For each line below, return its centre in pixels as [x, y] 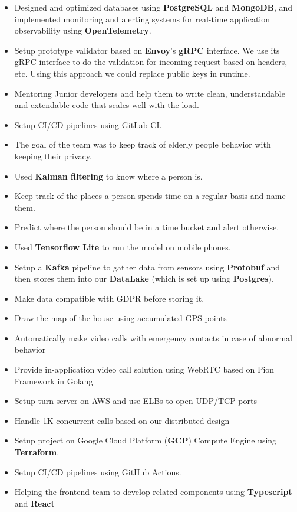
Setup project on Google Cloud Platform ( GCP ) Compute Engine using [146, 440]
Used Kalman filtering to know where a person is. [108, 176]
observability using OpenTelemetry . [83, 30]
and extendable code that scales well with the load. [107, 105]
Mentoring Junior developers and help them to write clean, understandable [150, 93]
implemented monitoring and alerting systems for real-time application [142, 19]
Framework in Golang [54, 381]
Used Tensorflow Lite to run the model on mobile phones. [123, 247]
